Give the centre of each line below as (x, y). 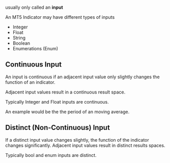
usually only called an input (34, 7)
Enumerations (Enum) (35, 48)
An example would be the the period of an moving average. (67, 112)
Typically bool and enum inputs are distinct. (51, 155)
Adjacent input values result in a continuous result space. (65, 92)
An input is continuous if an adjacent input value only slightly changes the (82, 77)
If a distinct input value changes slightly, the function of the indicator (77, 140)
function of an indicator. (30, 82)
